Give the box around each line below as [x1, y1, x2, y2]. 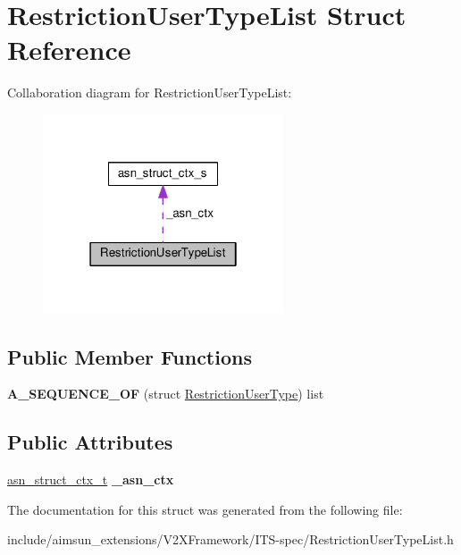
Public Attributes [7, 428, 173, 456]
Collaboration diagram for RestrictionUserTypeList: [7, 83, 292, 102]
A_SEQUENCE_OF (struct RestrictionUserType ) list [7, 384, 324, 403]
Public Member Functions [7, 342, 252, 370]
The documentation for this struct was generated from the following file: [7, 500, 403, 518]
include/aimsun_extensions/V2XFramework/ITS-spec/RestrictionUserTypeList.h [7, 530, 454, 549]
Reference [7, 31, 131, 68]
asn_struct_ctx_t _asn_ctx [7, 470, 174, 489]
